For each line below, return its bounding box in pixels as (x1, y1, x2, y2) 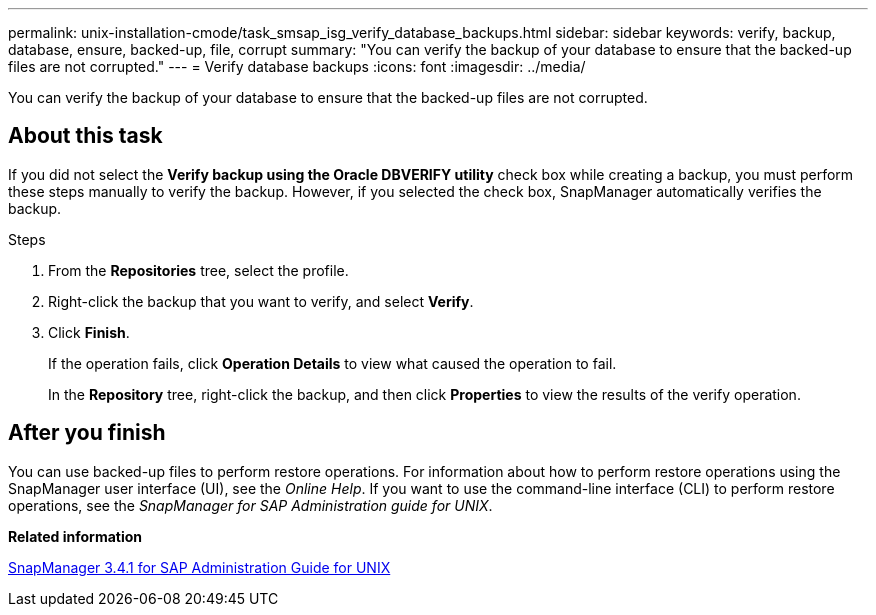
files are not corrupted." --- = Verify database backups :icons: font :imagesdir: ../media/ (8, 58, 586, 75)
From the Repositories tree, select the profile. (48, 261, 349, 279)
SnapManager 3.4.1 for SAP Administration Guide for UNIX (8, 558, 391, 576)
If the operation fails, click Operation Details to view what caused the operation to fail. (48, 354, 617, 372)
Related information (8, 527, 143, 545)
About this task (8, 123, 163, 149)
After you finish (8, 420, 166, 446)
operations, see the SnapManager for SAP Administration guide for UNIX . (8, 496, 493, 514)
